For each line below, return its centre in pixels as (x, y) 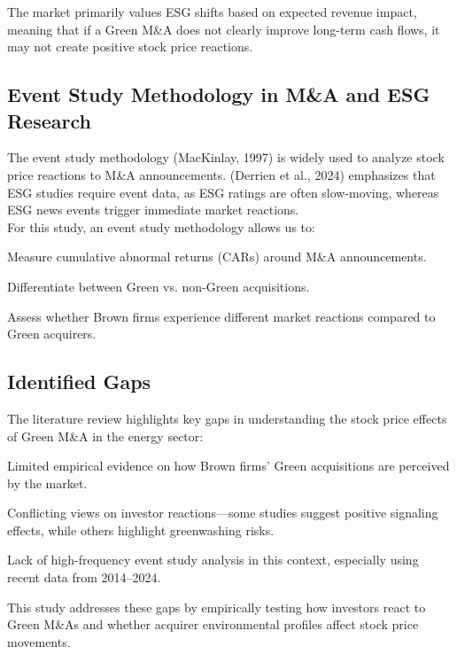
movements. (39, 641)
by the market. (47, 483)
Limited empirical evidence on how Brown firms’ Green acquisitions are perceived (228, 466)
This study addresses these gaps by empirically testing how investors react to (217, 607)
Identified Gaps (79, 381)
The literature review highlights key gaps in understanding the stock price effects (227, 418)
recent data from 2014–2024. (84, 577)
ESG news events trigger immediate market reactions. (153, 210)
